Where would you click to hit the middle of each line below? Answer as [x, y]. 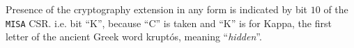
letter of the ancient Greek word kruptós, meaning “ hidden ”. [134, 37]
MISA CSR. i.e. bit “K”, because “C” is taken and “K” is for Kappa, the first [169, 23]
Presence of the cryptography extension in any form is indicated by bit [157, 9]
